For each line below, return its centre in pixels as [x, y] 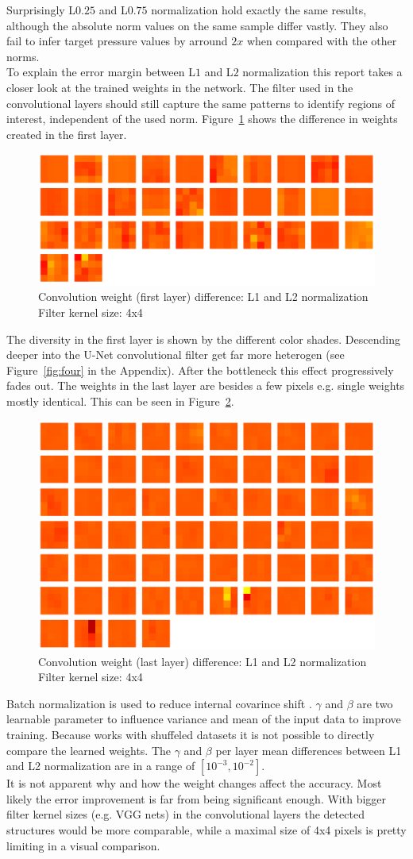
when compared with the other [322, 41]
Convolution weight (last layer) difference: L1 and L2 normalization [203, 661]
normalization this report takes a [322, 72]
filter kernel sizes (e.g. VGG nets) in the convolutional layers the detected [185, 814]
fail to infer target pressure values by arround [117, 41]
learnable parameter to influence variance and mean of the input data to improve [204, 719]
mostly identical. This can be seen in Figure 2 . [120, 401]
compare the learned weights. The [89, 750]
